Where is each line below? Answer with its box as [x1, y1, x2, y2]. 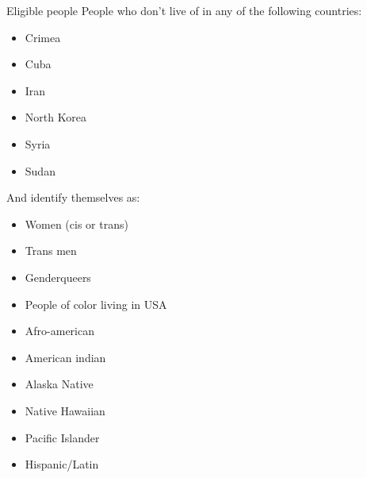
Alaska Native [25, 376, 94, 392]
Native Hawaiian [25, 402, 105, 418]
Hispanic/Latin [25, 456, 99, 472]
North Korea [25, 109, 86, 125]
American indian [25, 349, 106, 365]
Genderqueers [25, 268, 91, 285]
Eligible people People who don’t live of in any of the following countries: [6, 2, 362, 18]
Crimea [25, 29, 61, 45]
